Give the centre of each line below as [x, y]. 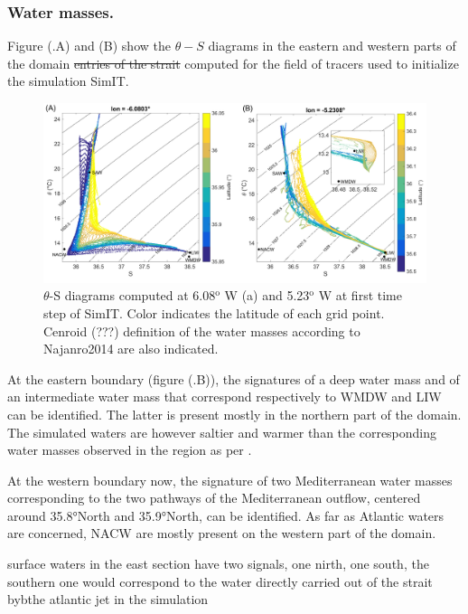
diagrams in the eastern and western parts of [332, 46]
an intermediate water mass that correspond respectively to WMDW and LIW [225, 397]
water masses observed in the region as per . [130, 450]
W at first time [360, 295]
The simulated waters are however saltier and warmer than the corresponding [222, 432]
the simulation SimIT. [68, 81]
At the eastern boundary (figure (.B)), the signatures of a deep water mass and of [234, 378]
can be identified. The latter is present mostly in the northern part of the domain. [234, 414]
